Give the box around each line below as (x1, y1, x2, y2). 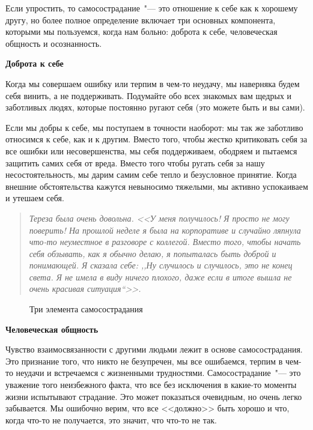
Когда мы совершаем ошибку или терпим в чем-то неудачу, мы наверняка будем (5, 77, 300, 89)
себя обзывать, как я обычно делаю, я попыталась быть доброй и (29, 247, 276, 259)
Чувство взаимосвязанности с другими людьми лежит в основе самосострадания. (5, 343, 303, 356)
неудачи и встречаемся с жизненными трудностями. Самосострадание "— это (16, 366, 301, 379)
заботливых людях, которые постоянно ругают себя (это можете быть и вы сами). (5, 101, 305, 114)
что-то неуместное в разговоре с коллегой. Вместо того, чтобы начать (29, 235, 301, 248)
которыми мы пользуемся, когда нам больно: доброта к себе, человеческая (5, 25, 278, 38)
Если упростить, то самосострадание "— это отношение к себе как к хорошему (5, 2, 298, 14)
